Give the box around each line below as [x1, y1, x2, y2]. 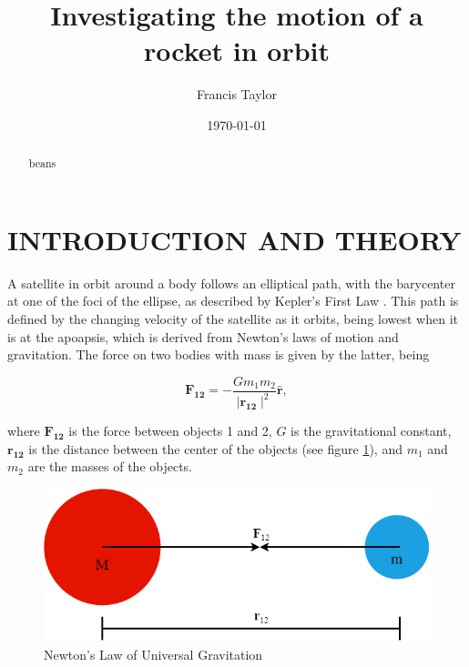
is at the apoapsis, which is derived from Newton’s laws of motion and [7, 327, 399, 346]
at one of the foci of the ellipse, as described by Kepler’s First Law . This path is [7, 291, 459, 310]
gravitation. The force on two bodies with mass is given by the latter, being [7, 345, 430, 364]
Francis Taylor [197, 85, 277, 104]
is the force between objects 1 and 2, [68, 421, 272, 440]
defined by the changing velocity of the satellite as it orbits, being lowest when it [7, 309, 458, 328]
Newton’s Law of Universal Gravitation [44, 645, 263, 664]
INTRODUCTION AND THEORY [7, 220, 462, 258]
